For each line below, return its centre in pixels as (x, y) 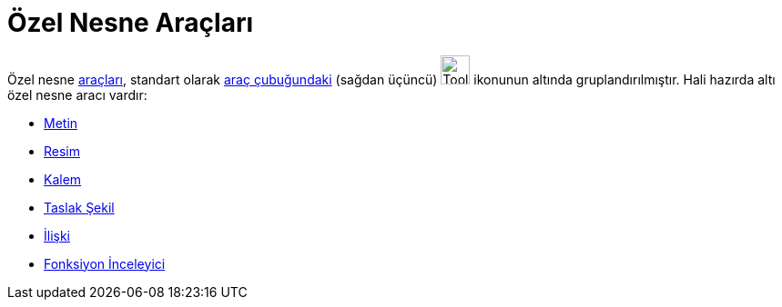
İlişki (57, 235)
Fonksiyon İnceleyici (105, 263)
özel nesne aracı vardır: (77, 94)
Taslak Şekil (79, 207)
